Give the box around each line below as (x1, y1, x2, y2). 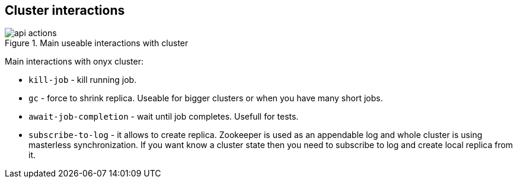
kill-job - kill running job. (28, 75, 137, 85)
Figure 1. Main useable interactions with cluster (5, 38, 189, 49)
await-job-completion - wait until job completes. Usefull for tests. (28, 111, 299, 122)
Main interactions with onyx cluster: (5, 56, 143, 67)
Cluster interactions (5, 3, 125, 18)
